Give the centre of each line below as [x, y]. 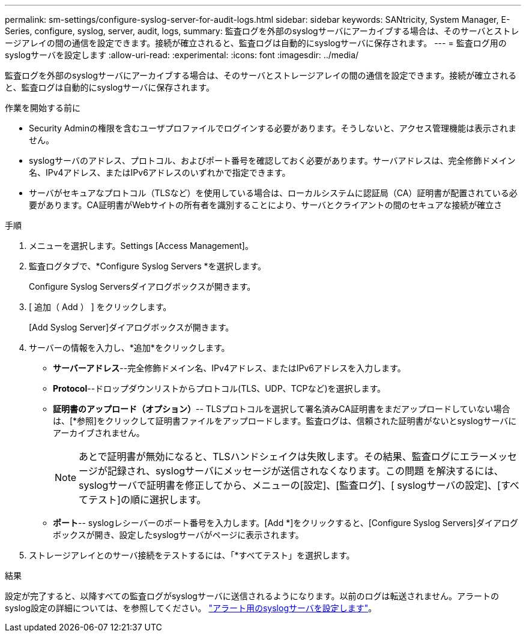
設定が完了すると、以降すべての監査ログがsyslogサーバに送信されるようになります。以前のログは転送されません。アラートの [252, 596]
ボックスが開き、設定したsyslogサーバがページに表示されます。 [178, 535]
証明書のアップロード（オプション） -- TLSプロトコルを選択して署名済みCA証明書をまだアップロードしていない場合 [282, 409]
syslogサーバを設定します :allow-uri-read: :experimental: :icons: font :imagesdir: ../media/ [182, 55]
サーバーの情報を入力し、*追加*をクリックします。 [129, 348]
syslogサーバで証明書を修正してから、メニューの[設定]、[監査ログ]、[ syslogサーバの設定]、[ [290, 485]
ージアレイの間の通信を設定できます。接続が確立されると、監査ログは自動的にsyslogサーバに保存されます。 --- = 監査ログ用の [256, 43]
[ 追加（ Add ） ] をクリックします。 [100, 307]
